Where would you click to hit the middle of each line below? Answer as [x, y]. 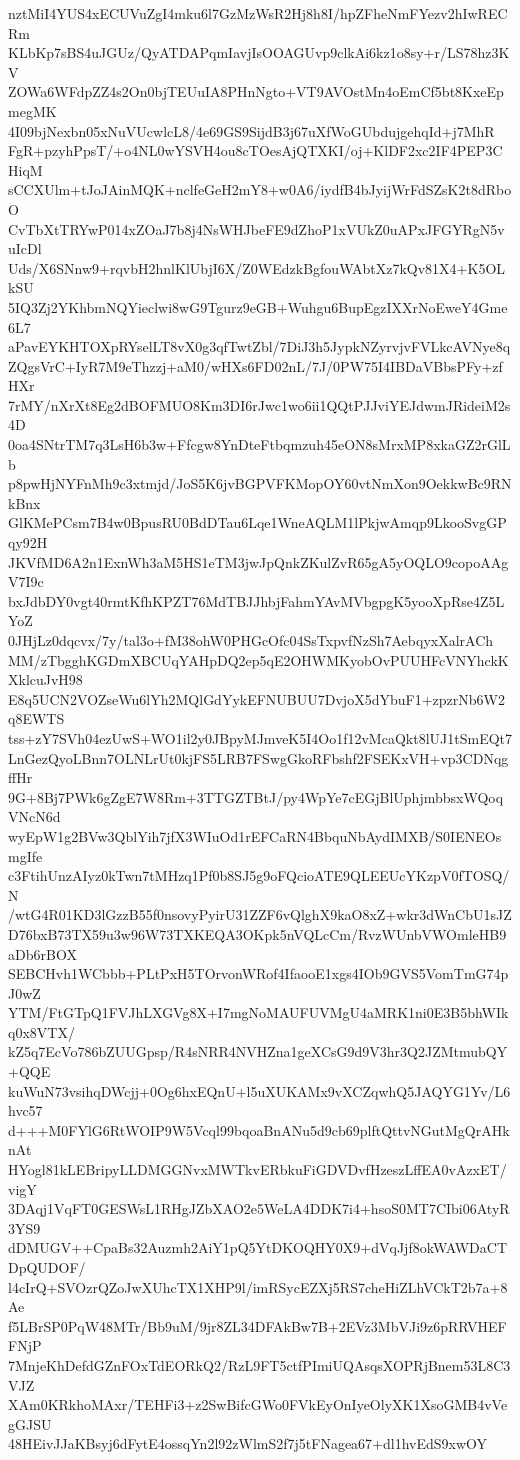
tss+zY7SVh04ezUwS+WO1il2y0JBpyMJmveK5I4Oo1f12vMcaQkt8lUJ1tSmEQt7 [260, 737]
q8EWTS [36, 718]
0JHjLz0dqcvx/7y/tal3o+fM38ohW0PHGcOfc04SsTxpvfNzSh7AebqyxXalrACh [251, 640]
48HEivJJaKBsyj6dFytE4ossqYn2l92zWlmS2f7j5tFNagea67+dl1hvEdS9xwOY [248, 1443]
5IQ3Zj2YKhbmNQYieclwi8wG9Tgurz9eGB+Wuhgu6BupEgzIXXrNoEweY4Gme [258, 306]
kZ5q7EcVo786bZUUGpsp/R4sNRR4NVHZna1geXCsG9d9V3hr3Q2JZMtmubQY [258, 1051]
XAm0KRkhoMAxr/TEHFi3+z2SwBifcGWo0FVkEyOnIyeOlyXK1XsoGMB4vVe [258, 1404]
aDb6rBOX [42, 953]
